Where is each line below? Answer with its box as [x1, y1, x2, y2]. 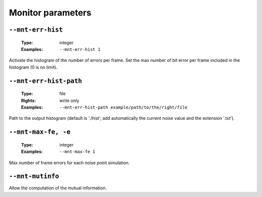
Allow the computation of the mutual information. [9, 185, 107, 191]
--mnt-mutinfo [9, 172, 59, 181]
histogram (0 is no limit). [9, 64, 58, 70]
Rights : [21, 98, 36, 103]
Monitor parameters [9, 7, 92, 18]
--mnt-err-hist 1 [59, 47, 100, 52]
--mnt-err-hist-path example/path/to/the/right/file [59, 104, 188, 110]
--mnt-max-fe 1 [59, 149, 96, 155]
